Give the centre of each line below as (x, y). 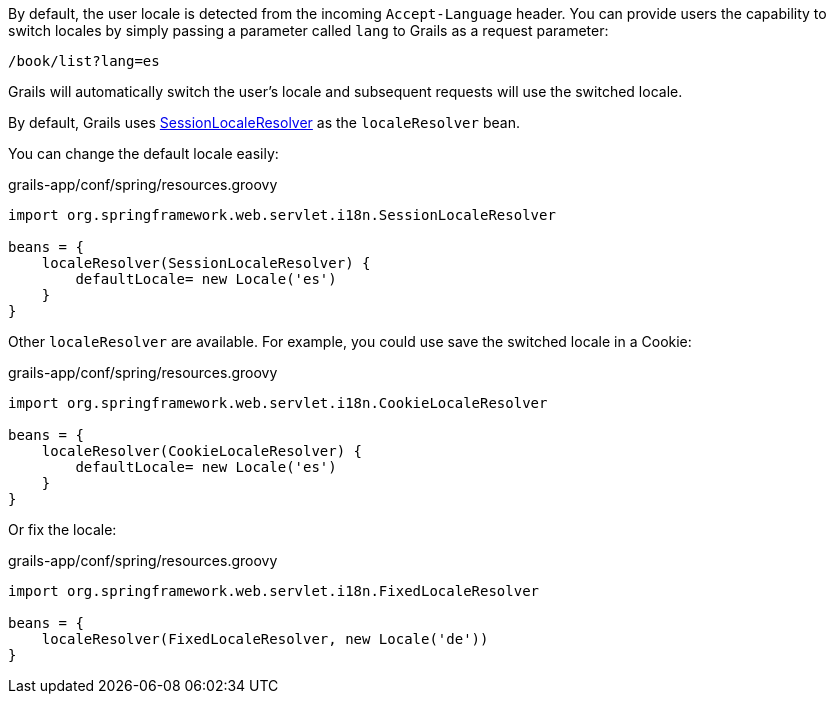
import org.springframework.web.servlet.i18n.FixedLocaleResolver (274, 591)
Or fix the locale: (62, 529)
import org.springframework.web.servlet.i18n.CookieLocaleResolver (278, 403)
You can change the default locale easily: (143, 153)
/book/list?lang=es (84, 61)
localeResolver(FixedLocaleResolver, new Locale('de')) (265, 639)
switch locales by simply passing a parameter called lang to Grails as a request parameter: (308, 30)
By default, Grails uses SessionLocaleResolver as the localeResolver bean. (264, 122)
